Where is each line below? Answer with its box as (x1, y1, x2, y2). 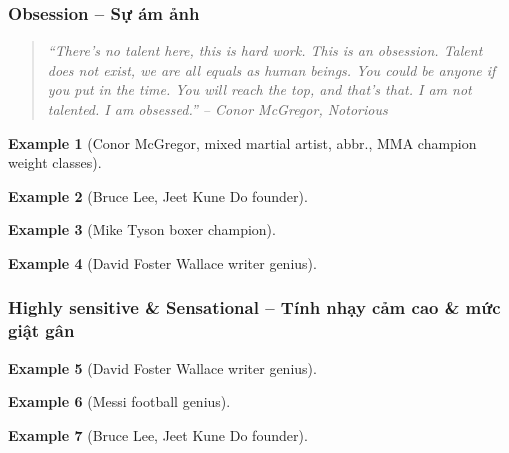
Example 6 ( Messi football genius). (8, 391, 231, 412)
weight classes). (8, 152, 102, 173)
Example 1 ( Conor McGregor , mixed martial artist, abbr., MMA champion (8, 132, 477, 153)
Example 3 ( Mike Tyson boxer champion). (8, 219, 276, 240)
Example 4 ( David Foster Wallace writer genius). (8, 252, 317, 273)
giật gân (8, 318, 75, 343)
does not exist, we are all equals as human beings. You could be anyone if (47, 59, 496, 80)
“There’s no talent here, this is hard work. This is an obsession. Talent (47, 40, 483, 61)
